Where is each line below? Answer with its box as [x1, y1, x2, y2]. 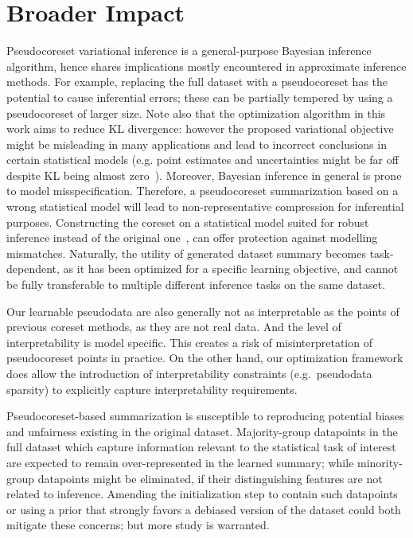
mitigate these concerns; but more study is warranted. [6, 517, 270, 533]
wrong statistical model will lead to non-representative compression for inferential [6, 198, 404, 215]
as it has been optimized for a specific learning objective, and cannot [63, 260, 399, 277]
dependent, [6, 260, 60, 277]
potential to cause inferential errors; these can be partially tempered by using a [6, 88, 393, 105]
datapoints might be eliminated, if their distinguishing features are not [37, 470, 383, 486]
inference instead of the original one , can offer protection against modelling [6, 229, 378, 246]
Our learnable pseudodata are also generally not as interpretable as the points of [6, 302, 399, 319]
